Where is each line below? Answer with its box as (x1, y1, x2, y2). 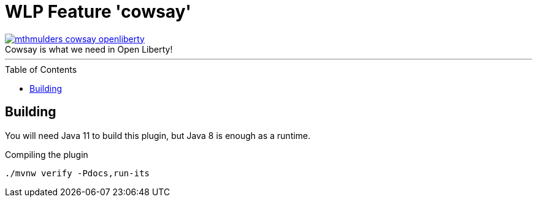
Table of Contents (5, 64, 77, 75)
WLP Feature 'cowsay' (5, 1, 192, 22)
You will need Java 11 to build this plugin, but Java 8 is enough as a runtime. (5, 130, 311, 141)
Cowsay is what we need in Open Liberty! (5, 43, 173, 54)
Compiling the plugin (5, 149, 88, 160)
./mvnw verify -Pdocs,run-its (5, 168, 150, 178)
